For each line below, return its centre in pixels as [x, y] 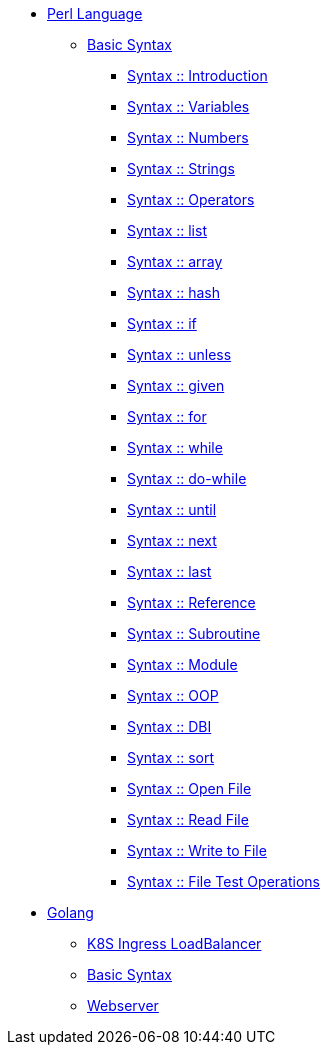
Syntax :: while [175, 447]
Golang [70, 912]
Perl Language [95, 13]
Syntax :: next [172, 540]
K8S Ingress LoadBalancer [174, 943]
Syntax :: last [169, 571]
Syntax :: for [167, 416]
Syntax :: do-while [187, 478]
